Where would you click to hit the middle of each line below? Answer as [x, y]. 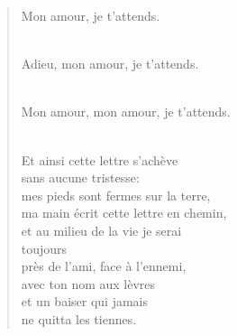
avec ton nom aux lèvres [88, 283]
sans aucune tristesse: [80, 177]
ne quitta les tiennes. [79, 318]
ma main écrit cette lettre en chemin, [124, 213]
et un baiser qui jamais [84, 301]
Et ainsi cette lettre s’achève [100, 159]
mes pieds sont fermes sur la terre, [116, 195]
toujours [44, 248]
